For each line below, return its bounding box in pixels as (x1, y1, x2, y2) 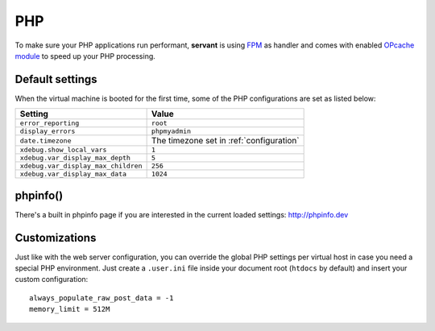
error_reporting (19, 119, 80, 128)
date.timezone (19, 136, 72, 145)
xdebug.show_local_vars (19, 146, 107, 155)
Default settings (14, 72, 97, 86)
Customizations (14, 230, 97, 245)
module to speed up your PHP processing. (14, 51, 156, 60)
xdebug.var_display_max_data (19, 170, 127, 179)
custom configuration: (14, 275, 89, 284)
